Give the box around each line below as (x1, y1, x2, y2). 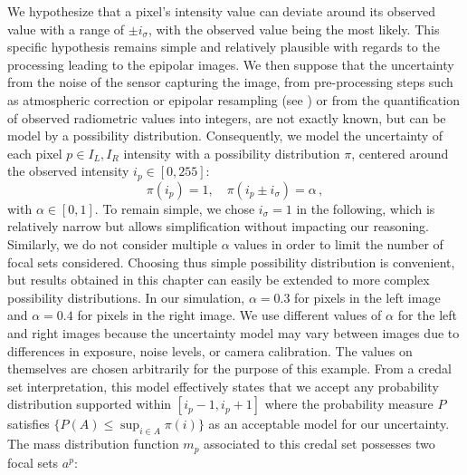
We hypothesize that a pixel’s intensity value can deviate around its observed (7, 2, 435, 20)
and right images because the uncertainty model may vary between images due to (7, 323, 460, 342)
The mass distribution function (7, 434, 179, 453)
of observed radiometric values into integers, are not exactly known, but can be (7, 108, 446, 127)
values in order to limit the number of (233, 234, 443, 253)
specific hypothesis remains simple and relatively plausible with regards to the (7, 37, 440, 56)
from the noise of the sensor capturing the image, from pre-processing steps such (7, 73, 453, 92)
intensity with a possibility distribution (123, 143, 340, 162)
